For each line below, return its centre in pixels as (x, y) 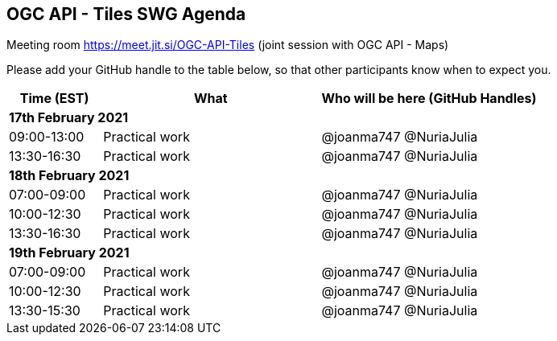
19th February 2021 (69, 253)
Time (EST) (54, 99)
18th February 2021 (69, 176)
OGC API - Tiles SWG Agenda (126, 14)
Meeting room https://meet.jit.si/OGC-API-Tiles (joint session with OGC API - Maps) (228, 45)
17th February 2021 (69, 118)
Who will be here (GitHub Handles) (429, 99)
